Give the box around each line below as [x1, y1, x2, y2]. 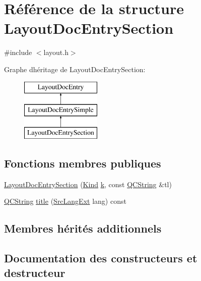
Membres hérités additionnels [4, 220, 162, 236]
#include [4, 47, 32, 58]
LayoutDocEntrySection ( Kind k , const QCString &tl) [4, 179, 172, 189]
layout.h [43, 47, 69, 58]
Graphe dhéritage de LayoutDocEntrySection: [4, 64, 146, 74]
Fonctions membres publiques [4, 155, 161, 171]
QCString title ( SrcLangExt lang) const [4, 196, 126, 206]
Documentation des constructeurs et [4, 250, 197, 266]
